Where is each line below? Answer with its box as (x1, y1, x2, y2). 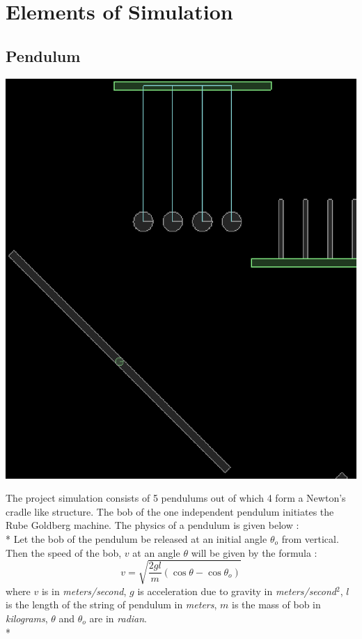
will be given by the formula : (191, 545, 317, 560)
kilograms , (6, 610, 48, 625)
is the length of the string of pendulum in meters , (6, 597, 217, 612)
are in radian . (89, 610, 148, 625)
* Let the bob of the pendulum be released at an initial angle (6, 532, 267, 546)
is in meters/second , (41, 583, 127, 598)
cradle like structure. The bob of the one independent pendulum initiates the (6, 504, 334, 518)
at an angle (132, 545, 180, 560)
